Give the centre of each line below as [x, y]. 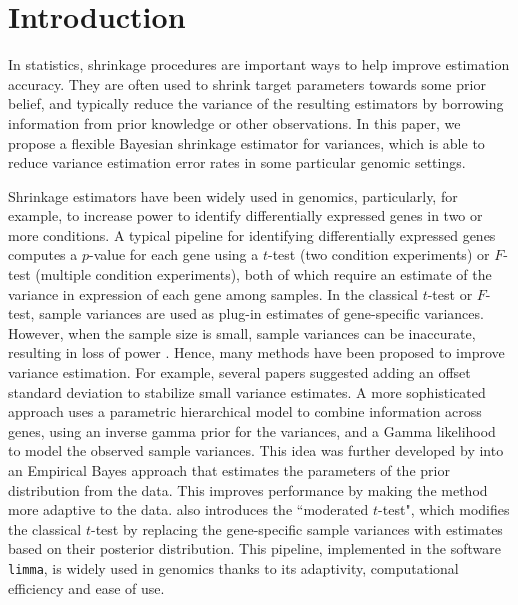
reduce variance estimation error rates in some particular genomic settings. [237, 162]
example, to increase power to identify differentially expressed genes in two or [245, 215]
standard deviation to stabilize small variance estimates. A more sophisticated [247, 391]
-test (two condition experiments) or [378, 254]
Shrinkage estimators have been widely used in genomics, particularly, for [233, 195]
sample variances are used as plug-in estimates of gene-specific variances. [261, 313]
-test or [450, 293]
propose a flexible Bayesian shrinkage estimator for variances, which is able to [246, 142]
